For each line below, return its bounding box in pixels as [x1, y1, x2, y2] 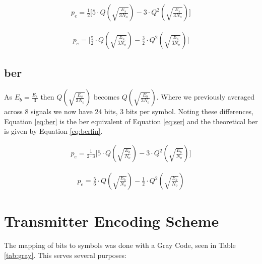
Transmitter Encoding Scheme [4, 211, 219, 231]
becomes [94, 92, 120, 102]
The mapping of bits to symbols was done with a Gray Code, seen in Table [4, 240, 236, 250]
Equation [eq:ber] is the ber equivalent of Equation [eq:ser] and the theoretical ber [4, 116, 258, 126]
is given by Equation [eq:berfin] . [4, 126, 103, 136]
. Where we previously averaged [156, 92, 255, 102]
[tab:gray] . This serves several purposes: [4, 249, 126, 260]
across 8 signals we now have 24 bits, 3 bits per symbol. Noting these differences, [4, 106, 254, 117]
